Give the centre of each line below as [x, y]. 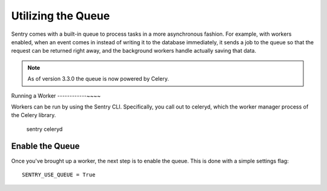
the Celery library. [34, 115]
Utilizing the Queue [61, 16]
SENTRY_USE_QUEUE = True [59, 175]
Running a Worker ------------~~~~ [56, 95]
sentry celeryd [45, 129]
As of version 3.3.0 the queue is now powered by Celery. [98, 79]
